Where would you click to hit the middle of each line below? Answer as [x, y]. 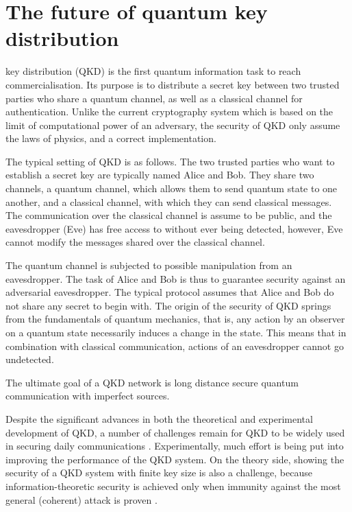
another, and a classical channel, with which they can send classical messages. [169, 201]
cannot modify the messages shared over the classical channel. [135, 242]
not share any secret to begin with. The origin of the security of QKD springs [168, 305]
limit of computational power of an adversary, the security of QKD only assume [173, 125]
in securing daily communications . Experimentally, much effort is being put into [175, 446]
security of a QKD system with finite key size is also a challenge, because [159, 473]
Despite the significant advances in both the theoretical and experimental [159, 418]
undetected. [30, 359]
